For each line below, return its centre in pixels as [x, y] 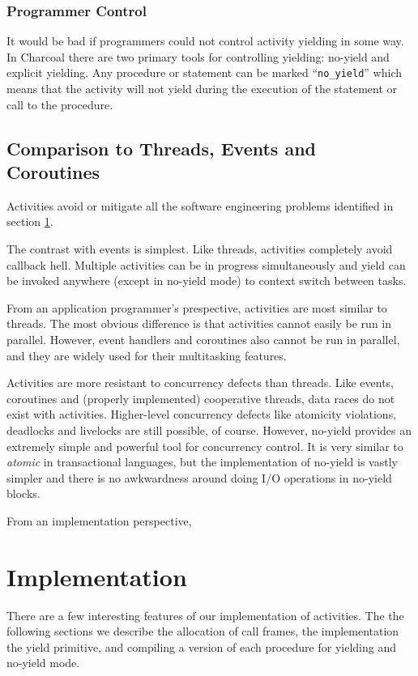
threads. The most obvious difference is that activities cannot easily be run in [199, 323]
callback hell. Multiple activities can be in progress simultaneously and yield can [206, 264]
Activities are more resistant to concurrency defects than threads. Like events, [200, 383]
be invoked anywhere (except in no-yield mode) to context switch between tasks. [207, 281]
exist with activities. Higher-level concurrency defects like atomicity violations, [202, 414]
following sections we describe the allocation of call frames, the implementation [203, 631]
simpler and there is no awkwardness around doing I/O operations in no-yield [199, 477]
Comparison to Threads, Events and [162, 148]
